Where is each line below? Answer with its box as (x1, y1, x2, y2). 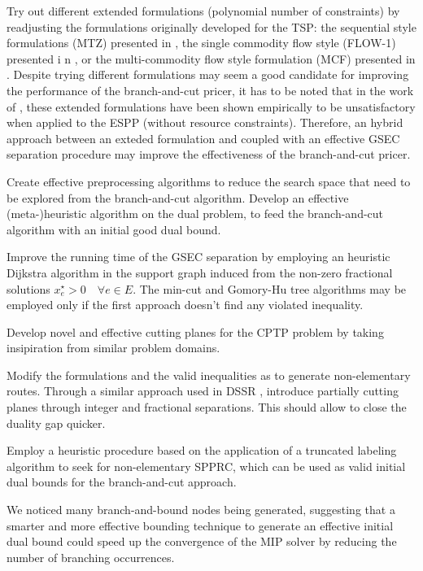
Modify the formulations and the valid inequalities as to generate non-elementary (7, 366, 411, 383)
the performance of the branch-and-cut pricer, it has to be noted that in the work (7, 81, 414, 98)
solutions (7, 280, 50, 297)
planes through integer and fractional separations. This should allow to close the (7, 399, 407, 416)
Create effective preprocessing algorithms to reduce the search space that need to (7, 172, 411, 190)
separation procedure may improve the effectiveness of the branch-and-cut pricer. (7, 146, 411, 163)
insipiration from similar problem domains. (7, 339, 220, 356)
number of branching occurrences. (7, 548, 175, 565)
